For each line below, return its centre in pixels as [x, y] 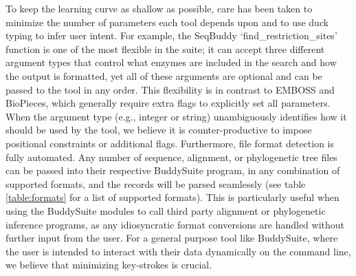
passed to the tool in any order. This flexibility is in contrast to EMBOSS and [170, 89]
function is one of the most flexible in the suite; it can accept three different [165, 49]
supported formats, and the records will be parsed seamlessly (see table [156, 183]
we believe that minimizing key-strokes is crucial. [109, 265]
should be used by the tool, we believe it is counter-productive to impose [159, 130]
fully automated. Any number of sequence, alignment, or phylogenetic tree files [171, 157]
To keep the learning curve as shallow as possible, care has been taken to [159, 8]
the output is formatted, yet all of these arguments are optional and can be [164, 75]
